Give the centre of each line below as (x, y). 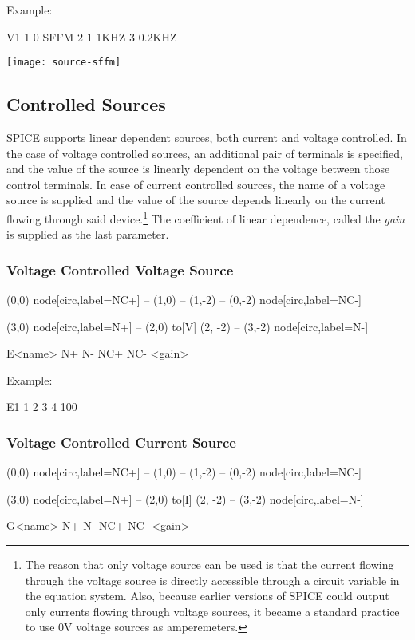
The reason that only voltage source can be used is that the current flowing (209, 565)
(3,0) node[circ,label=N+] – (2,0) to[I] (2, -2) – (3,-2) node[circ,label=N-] (185, 498)
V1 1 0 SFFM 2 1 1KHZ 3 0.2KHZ (92, 36)
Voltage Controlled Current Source (121, 442)
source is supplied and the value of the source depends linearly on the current (196, 200)
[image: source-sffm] (64, 63)
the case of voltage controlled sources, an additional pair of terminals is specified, (205, 153)
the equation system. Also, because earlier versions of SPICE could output (207, 596)
